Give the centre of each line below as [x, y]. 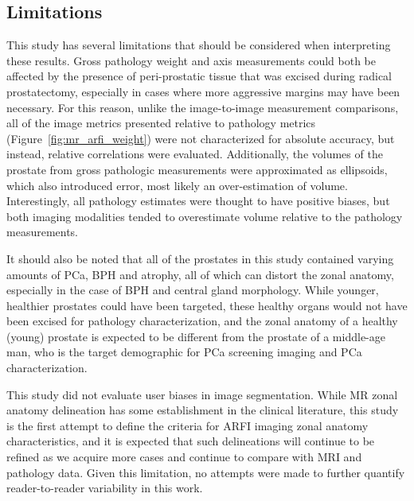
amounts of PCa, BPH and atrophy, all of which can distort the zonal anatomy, [200, 274]
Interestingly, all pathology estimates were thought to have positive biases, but [198, 201]
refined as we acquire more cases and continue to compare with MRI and [184, 457]
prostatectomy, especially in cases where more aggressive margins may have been [203, 91]
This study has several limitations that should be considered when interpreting [199, 45]
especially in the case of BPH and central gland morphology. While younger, [193, 290]
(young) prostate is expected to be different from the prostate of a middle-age [196, 336]
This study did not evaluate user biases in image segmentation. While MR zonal [202, 394]
